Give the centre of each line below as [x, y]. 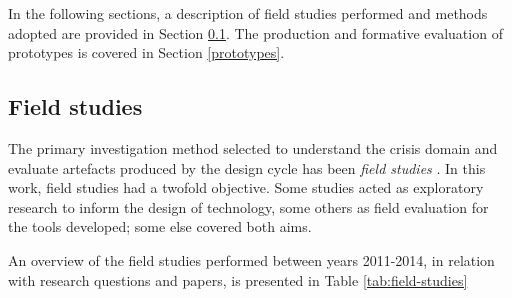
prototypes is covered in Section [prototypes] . [146, 52]
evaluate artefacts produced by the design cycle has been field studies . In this [247, 167]
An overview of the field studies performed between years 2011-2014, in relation [251, 259]
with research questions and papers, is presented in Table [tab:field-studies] [238, 279]
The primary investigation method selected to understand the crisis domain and [253, 147]
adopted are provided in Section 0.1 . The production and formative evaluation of [255, 32]
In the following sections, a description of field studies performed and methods [248, 13]
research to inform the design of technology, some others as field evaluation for [248, 206]
